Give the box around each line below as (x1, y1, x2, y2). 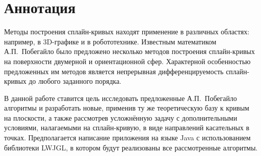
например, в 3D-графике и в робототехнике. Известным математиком (4, 36, 217, 46)
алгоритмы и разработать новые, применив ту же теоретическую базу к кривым (4, 102, 249, 113)
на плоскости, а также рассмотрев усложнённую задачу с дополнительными (4, 112, 237, 123)
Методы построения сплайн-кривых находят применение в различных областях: (4, 26, 249, 37)
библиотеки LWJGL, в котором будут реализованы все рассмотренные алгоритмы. (4, 142, 258, 152)
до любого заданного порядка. (28, 76, 122, 86)
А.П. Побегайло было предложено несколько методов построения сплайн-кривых (4, 46, 255, 57)
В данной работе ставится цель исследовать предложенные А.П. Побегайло (4, 92, 237, 103)
